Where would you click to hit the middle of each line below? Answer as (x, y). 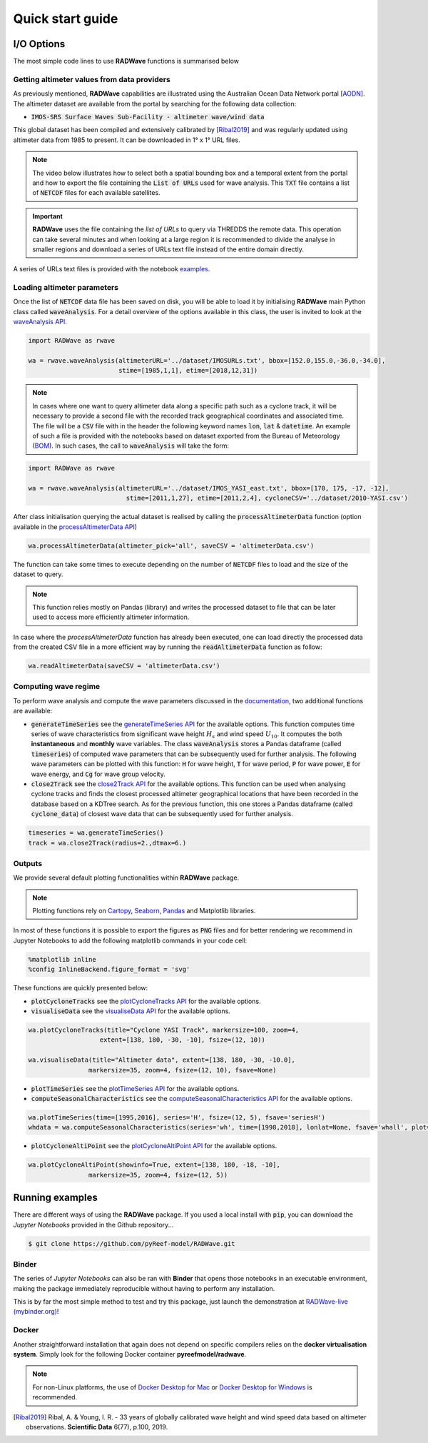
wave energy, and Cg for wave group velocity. (98, 774)
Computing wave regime (57, 687)
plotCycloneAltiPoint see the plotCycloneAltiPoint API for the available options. (154, 1146)
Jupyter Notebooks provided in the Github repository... (93, 1225)
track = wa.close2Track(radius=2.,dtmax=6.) (107, 843)
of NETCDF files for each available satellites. (96, 193)
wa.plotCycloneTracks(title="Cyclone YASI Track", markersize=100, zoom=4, (164, 1030)
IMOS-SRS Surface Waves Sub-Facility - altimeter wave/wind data (148, 117)
